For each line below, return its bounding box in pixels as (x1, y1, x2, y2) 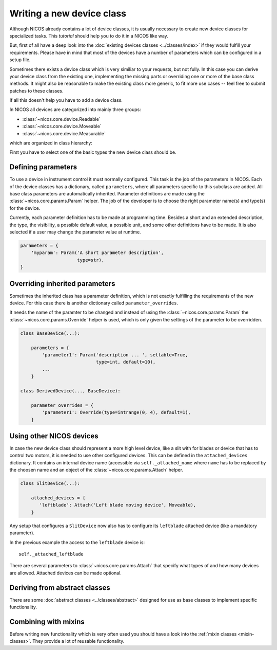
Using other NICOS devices (9, 431, 98, 440)
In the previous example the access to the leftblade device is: (9, 539, 145, 545)
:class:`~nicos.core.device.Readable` (22, 116, 101, 122)
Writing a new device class (9, 8, 127, 19)
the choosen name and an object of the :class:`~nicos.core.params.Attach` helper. (9, 467, 184, 473)
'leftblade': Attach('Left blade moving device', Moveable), (39, 502, 196, 508)
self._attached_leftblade (18, 551, 84, 557)
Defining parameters (9, 162, 77, 172)
